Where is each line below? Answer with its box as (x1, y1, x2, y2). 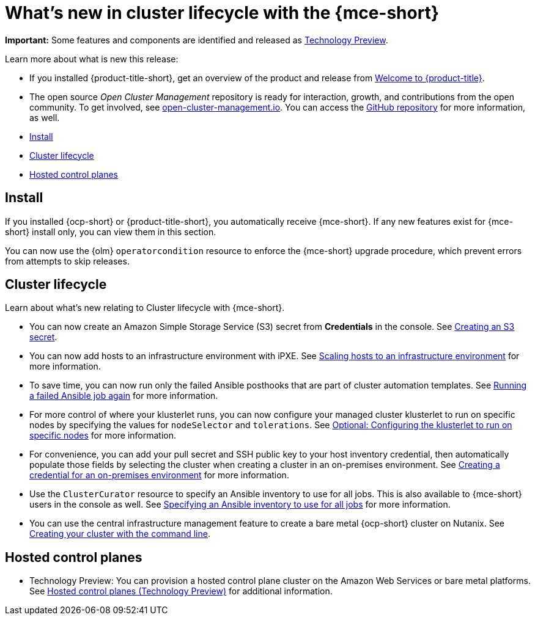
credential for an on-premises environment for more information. (29, 470, 289, 481)
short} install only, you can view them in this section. (5, 226, 216, 237)
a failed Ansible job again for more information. (29, 390, 218, 401)
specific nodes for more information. (29, 430, 177, 441)
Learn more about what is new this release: (5, 53, 179, 64)
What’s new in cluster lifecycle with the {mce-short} (5, 2, 440, 23)
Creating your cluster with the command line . (29, 528, 210, 539)
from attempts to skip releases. (5, 255, 130, 266)
